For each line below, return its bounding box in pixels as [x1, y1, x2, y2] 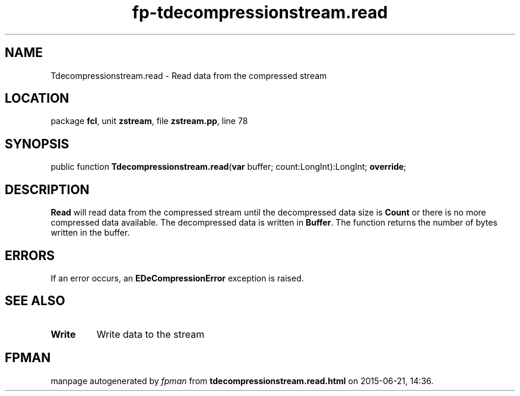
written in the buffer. [50, 227, 130, 238]
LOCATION [5, 91, 69, 106]
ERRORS [5, 248, 55, 263]
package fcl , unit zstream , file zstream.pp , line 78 [50, 116, 248, 126]
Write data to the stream [96, 328, 205, 340]
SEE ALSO [5, 293, 65, 309]
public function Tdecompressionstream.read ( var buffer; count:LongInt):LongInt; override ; [50, 161, 407, 172]
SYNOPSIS [5, 136, 69, 151]
